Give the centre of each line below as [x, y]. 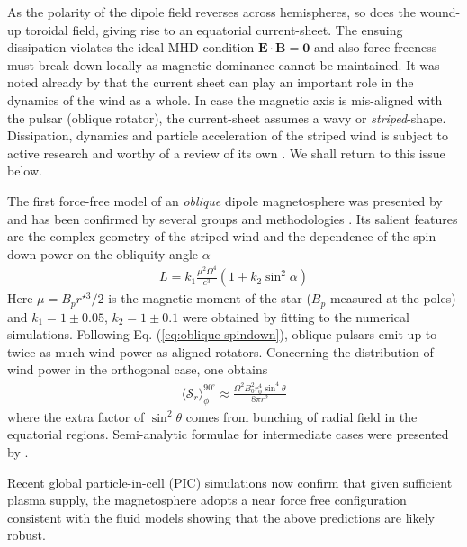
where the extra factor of [76, 416]
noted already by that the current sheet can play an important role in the [211, 82]
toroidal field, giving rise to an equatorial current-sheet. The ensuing [214, 29]
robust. [27, 535]
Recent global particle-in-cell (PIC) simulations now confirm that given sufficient [230, 482]
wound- [440, 12]
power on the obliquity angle [119, 253]
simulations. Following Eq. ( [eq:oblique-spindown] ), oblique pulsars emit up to [222, 334]
